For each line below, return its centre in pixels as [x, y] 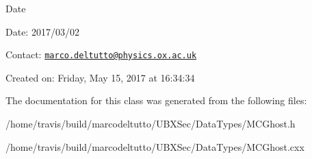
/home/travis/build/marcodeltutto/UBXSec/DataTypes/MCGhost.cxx [155, 146]
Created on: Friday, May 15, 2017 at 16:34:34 [100, 77]
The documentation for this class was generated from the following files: [156, 100]
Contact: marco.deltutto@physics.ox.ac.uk [101, 54]
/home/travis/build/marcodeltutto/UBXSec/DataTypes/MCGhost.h [151, 124]
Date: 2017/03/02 [42, 31]
